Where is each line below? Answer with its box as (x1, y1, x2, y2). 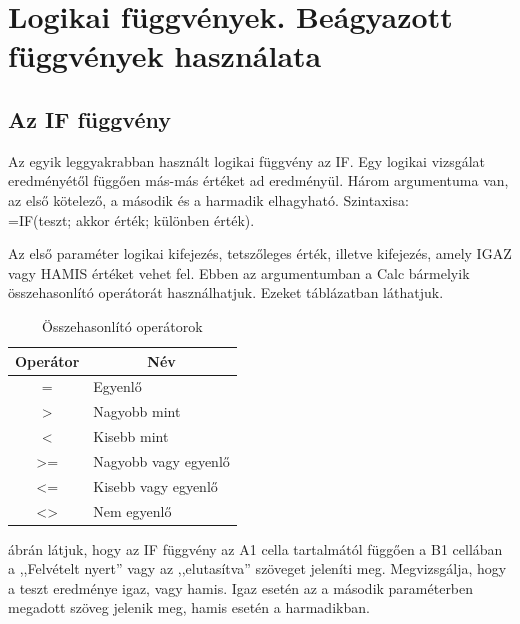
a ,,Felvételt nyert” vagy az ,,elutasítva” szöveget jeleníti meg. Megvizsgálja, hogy (8, 558, 507, 579)
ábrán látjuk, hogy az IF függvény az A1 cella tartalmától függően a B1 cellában (8, 538, 503, 559)
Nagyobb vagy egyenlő (93, 450, 230, 471)
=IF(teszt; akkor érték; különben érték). (8, 209, 255, 230)
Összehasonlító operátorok (42, 315, 203, 336)
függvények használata (8, 35, 322, 76)
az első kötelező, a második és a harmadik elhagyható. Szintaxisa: (8, 189, 409, 210)
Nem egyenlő (93, 500, 172, 521)
